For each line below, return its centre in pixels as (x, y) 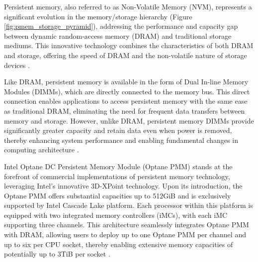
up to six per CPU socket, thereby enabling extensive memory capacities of (119, 244)
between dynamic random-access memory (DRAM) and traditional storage (118, 35)
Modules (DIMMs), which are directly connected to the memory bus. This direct (127, 91)
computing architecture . (42, 150)
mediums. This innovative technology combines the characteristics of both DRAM (129, 45)
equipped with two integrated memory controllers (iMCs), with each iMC (116, 215)
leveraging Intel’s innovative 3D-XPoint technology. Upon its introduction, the (123, 186)
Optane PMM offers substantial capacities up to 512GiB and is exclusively (118, 195)
